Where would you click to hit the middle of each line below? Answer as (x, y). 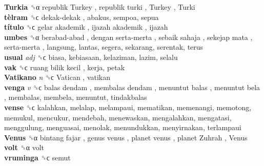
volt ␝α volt (24, 147)
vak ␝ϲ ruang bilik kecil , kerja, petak (65, 67)
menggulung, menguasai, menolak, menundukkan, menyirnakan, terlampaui (123, 127)
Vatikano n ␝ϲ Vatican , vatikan (57, 77)
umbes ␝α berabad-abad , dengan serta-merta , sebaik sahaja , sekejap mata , (128, 37)
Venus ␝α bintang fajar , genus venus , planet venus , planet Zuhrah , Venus (126, 137)
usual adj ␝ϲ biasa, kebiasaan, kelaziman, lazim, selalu (91, 57)
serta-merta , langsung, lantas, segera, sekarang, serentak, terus (104, 47)
